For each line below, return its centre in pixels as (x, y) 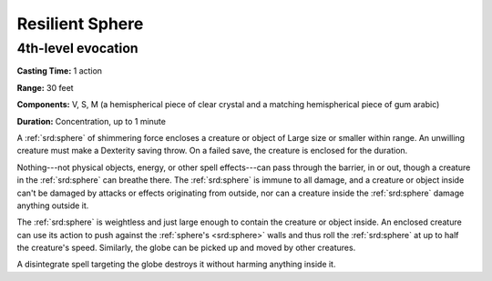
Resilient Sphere (80, 24)
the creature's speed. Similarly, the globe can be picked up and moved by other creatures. (186, 248)
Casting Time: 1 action (60, 71)
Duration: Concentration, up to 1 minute (91, 121)
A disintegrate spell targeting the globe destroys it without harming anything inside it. (176, 265)
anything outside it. (53, 206)
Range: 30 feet (45, 87)
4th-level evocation (77, 48)
